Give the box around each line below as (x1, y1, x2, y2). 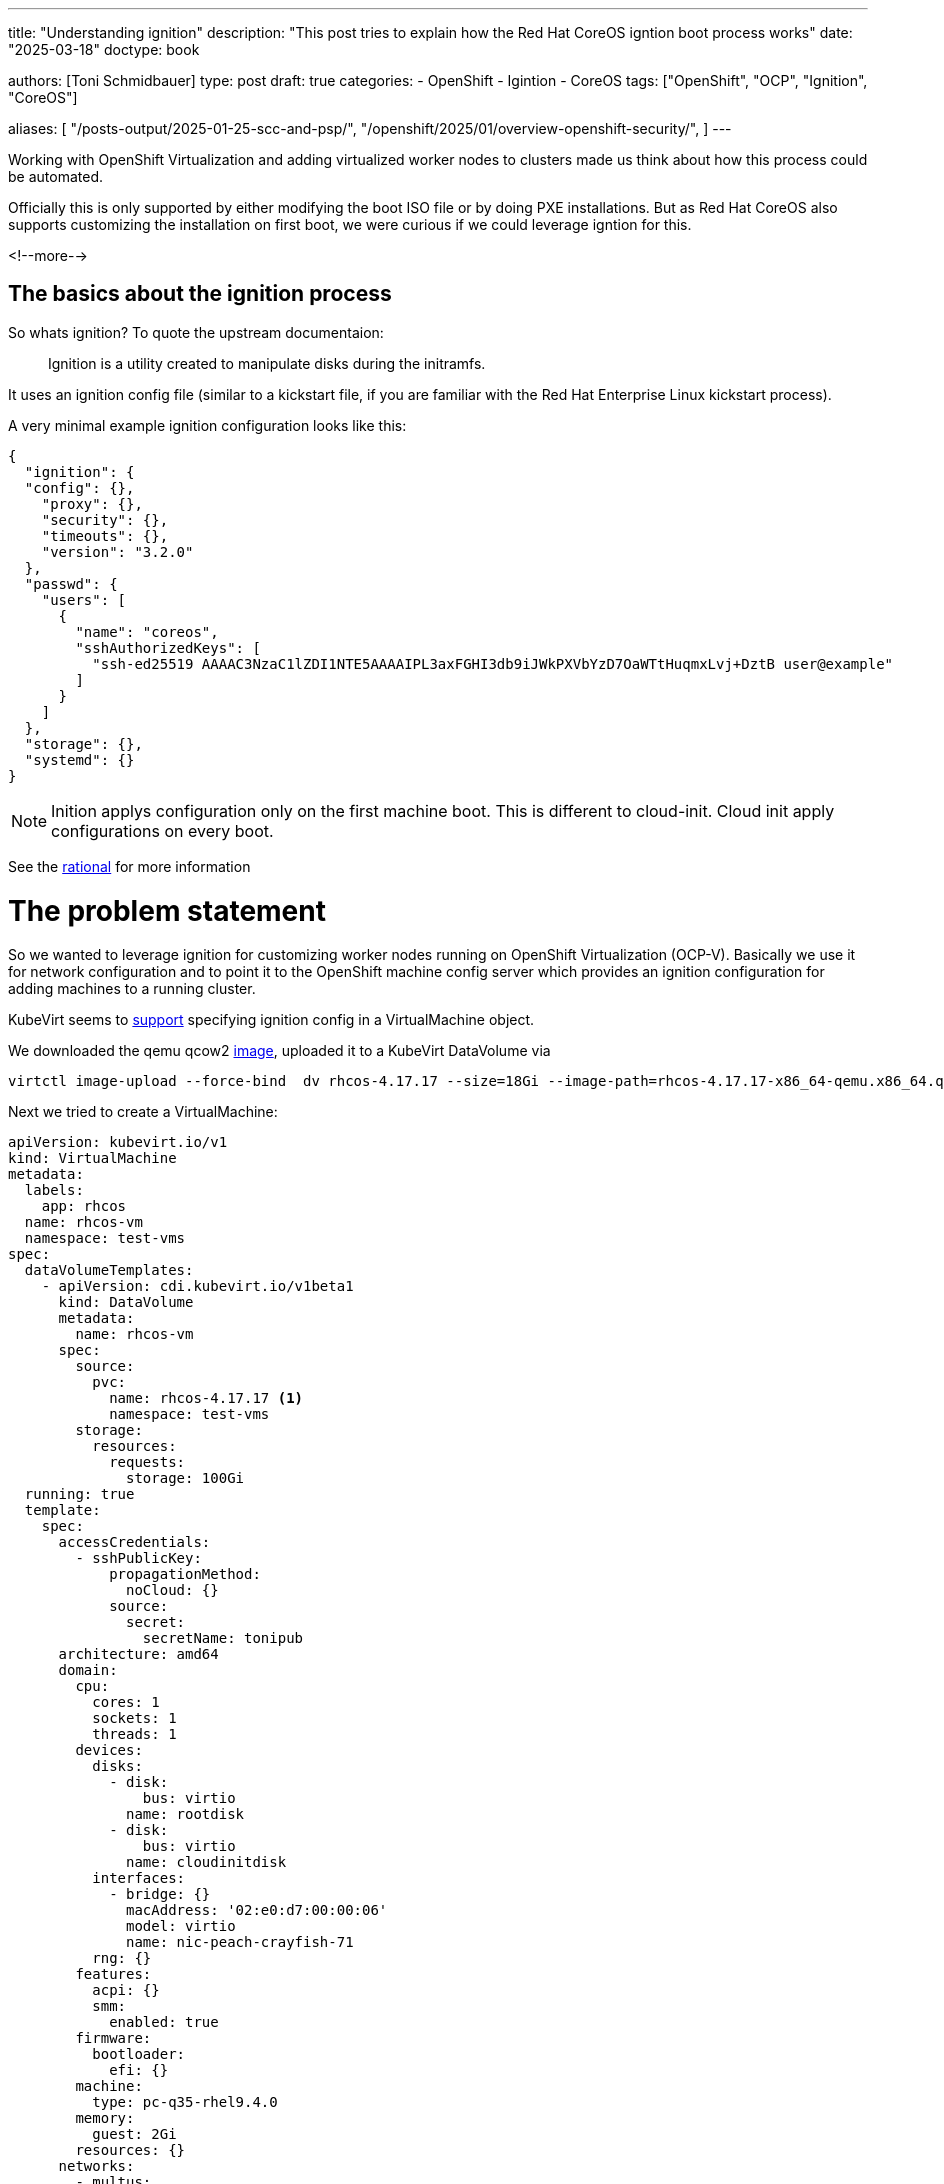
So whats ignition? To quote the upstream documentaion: (8, 323, 384, 341)
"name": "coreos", (75, 623, 219, 640)
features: (75, 1966, 152, 1983)
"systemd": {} (24, 751, 135, 768)
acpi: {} (92, 1982, 160, 1999)
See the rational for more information (8, 857, 251, 875)
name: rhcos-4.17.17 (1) (109, 1390, 304, 1407)
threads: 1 (92, 1726, 177, 1743)
